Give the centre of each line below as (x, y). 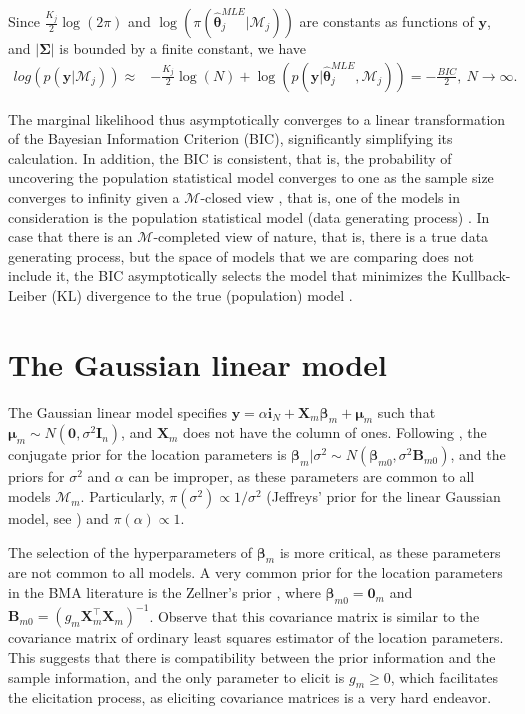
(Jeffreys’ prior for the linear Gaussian (383, 496)
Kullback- (481, 275)
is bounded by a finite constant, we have (183, 48)
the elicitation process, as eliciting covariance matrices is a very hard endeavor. (250, 697)
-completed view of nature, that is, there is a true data (321, 236)
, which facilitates (444, 676)
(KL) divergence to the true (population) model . (202, 294)
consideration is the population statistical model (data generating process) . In (249, 216)
